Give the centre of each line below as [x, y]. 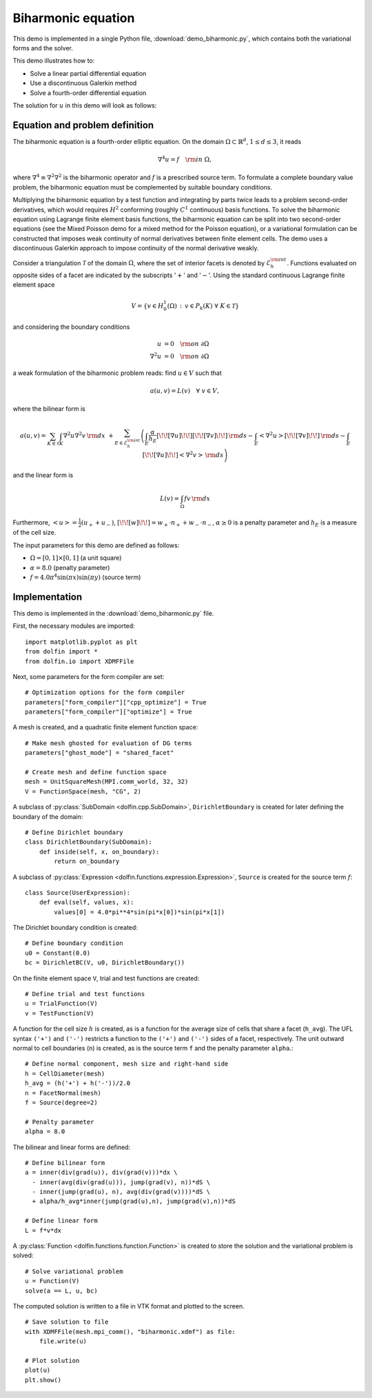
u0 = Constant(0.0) [58, 953]
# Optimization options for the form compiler [105, 692]
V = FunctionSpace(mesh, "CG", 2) [83, 791]
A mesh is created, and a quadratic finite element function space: [105, 727]
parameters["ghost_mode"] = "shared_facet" [100, 753]
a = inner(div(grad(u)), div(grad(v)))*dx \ [102, 1173]
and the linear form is [43, 475]
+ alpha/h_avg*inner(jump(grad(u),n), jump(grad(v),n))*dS [134, 1202]
